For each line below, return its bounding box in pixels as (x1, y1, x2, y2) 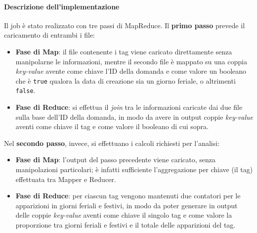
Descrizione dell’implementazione (4, 1, 120, 11)
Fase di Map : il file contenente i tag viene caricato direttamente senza (15, 46, 232, 56)
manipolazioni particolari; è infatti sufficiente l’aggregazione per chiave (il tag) (15, 164, 253, 175)
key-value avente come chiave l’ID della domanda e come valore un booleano (15, 66, 247, 76)
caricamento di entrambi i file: (4, 30, 95, 40)
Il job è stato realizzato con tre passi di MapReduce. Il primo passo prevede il (4, 20, 245, 30)
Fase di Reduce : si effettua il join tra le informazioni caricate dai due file (15, 102, 243, 112)
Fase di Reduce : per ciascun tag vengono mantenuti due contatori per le (15, 190, 241, 201)
